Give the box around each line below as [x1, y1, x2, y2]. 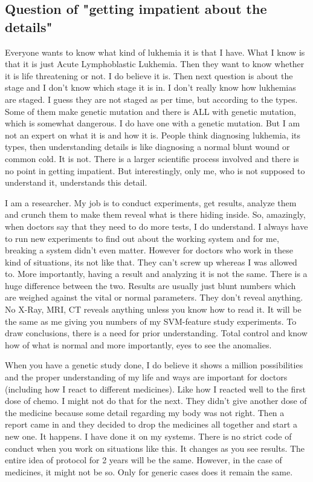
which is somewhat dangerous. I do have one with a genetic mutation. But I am [5, 117, 300, 129]
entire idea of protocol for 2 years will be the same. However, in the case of [5, 454, 282, 466]
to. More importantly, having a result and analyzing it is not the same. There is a [5, 267, 308, 280]
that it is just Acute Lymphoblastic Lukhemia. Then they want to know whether [5, 57, 305, 70]
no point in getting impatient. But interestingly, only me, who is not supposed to [5, 164, 305, 177]
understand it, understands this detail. [5, 176, 147, 189]
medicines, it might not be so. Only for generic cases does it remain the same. [5, 465, 293, 478]
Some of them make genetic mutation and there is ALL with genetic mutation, [5, 105, 296, 117]
